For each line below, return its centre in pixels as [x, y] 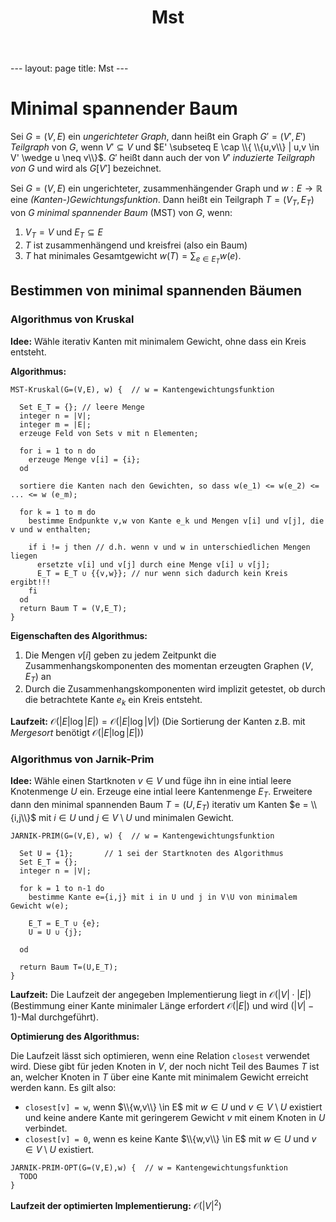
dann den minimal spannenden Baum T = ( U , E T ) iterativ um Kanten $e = [159, 806]
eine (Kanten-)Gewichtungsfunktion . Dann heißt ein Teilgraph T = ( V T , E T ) [162, 201]
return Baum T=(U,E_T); [68, 967]
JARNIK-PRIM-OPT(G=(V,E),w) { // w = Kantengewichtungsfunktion [149, 1168]
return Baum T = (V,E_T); [73, 608]
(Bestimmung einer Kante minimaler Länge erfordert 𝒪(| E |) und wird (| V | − [162, 1006]
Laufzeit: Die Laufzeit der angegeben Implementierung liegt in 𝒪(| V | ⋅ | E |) [161, 995]
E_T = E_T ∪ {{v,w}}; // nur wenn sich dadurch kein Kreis [162, 573]
